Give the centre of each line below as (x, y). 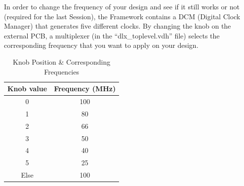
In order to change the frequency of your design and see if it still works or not (122, 6)
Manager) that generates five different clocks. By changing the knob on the (118, 26)
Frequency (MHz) (85, 89)
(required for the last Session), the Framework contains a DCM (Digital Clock (122, 16)
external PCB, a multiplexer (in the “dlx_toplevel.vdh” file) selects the (112, 35)
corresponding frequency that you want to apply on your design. (101, 45)
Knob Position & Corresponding (62, 61)
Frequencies (61, 71)
